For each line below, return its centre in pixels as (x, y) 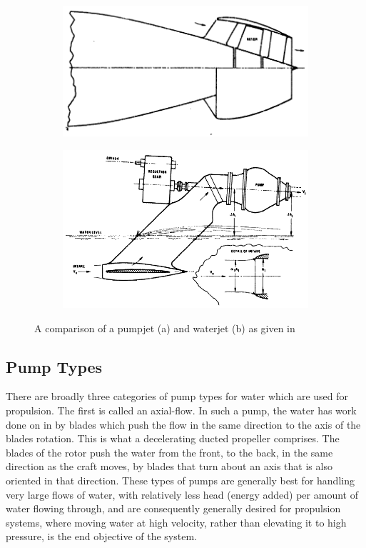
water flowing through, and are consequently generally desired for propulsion (173, 508)
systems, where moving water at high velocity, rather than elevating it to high (176, 522)
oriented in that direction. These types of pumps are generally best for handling (180, 480)
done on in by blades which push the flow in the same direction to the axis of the (183, 424)
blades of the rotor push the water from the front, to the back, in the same (169, 452)
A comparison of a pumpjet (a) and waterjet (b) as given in (165, 328)
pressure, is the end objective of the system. (101, 536)
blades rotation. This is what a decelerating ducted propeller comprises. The (173, 438)
